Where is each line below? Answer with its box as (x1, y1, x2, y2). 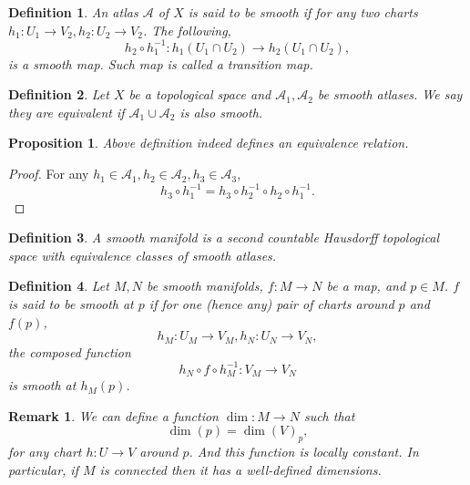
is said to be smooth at (8, 294, 134, 313)
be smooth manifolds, (147, 276, 263, 295)
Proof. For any (8, 164, 89, 183)
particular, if (8, 459, 78, 479)
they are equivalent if (8, 102, 125, 121)
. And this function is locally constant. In (189, 442, 419, 461)
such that (303, 406, 355, 425)
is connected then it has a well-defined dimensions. (99, 459, 382, 479)
